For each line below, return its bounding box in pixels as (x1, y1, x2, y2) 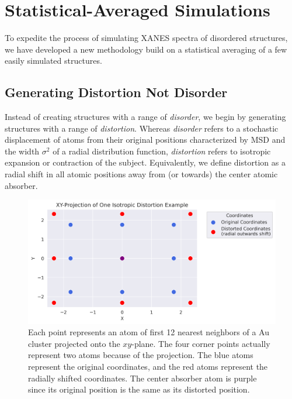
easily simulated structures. (5, 54, 102, 67)
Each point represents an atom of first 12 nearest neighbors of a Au (28, 326, 269, 338)
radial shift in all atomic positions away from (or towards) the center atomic (5, 168, 278, 180)
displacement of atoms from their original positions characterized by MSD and (5, 133, 286, 146)
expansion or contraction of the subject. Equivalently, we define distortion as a (5, 156, 286, 168)
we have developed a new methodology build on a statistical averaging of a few (5, 43, 287, 55)
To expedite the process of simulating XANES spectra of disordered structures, (5, 32, 288, 44)
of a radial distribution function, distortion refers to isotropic (53, 145, 271, 157)
